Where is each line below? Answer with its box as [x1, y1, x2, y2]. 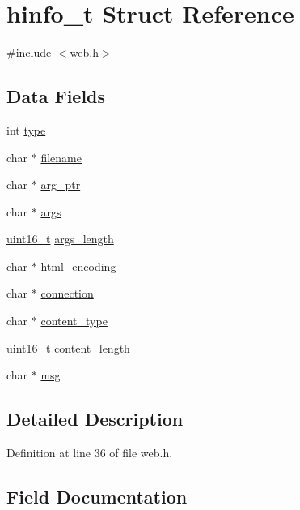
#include [6, 44, 52, 61]
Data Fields [6, 84, 106, 109]
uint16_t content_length [6, 339, 130, 356]
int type [6, 121, 46, 138]
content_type [40, 312, 108, 329]
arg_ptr [40, 176, 81, 193]
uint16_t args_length [6, 230, 114, 247]
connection [40, 285, 94, 302]
